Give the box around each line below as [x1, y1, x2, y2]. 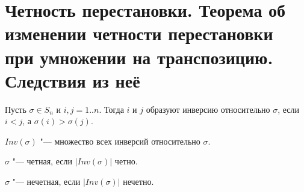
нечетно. [123, 175, 154, 188]
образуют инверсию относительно [146, 103, 270, 115]
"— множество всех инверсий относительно [40, 134, 200, 147]
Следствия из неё [5, 68, 140, 92]
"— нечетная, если [12, 175, 81, 188]
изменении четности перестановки [5, 21, 273, 46]
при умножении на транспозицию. [5, 44, 273, 69]
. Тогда [99, 103, 124, 115]
